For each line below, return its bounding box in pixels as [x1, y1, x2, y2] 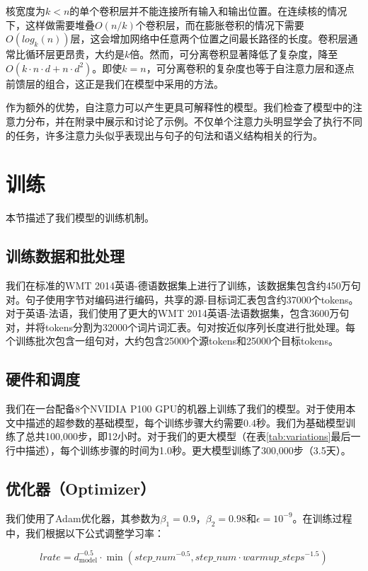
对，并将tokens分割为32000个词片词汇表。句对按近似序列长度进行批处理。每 [6, 319, 355, 334]
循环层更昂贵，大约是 [25, 47, 125, 62]
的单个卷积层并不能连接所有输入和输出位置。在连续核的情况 [69, 4, 347, 18]
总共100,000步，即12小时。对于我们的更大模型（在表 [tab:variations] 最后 [25, 429, 351, 444]
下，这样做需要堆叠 [6, 17, 95, 32]
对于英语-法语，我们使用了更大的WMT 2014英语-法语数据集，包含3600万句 [6, 306, 350, 321]
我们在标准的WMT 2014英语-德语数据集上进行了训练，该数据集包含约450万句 [6, 278, 361, 293]
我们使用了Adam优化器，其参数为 [6, 510, 161, 525]
